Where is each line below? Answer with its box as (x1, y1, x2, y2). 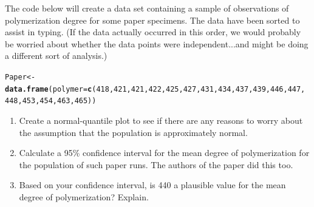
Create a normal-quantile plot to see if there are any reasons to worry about (19, 114, 303, 126)
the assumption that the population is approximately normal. (19, 126, 248, 138)
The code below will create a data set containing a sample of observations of (5, 2, 289, 14)
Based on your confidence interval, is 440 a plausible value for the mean (19, 178, 286, 191)
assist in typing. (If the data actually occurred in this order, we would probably (5, 25, 301, 38)
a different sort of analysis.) (5, 49, 108, 62)
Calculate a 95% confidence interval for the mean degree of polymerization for (19, 146, 310, 159)
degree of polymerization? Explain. (19, 190, 149, 203)
